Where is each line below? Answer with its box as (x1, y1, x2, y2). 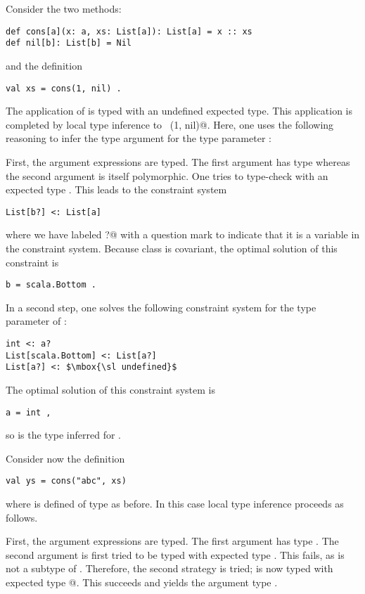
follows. (6, 510, 38, 524)
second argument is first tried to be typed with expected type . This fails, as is (6, 547, 345, 562)
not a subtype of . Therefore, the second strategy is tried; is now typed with (6, 561, 333, 576)
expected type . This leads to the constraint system (6, 182, 227, 197)
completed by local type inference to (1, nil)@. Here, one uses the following (6, 117, 334, 131)
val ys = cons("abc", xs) (6, 476, 127, 486)
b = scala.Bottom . (6, 280, 96, 290)
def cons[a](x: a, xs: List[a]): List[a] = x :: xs (6, 26, 252, 37)
